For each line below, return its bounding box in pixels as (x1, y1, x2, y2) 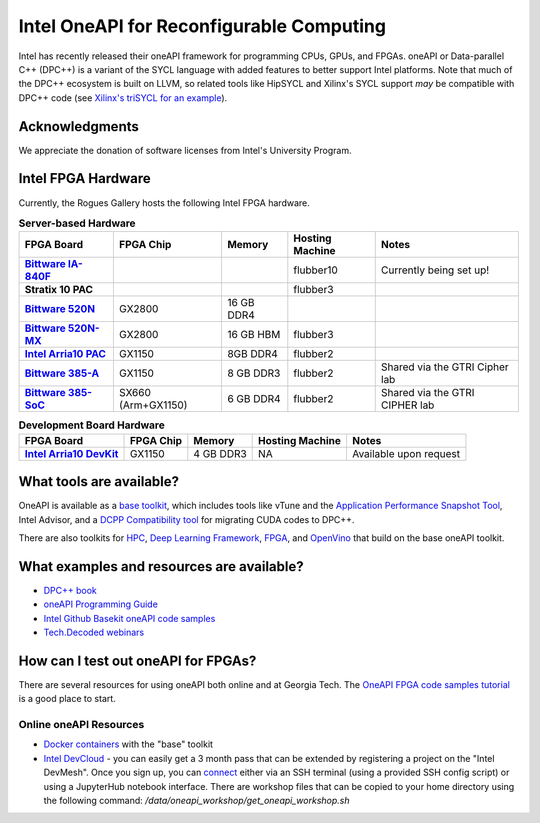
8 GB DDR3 (226, 366, 281, 380)
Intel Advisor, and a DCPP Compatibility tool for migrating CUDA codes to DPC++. (18, 513, 355, 525)
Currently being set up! (380, 263, 490, 277)
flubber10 (293, 263, 339, 277)
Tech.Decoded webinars (43, 626, 145, 639)
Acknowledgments (18, 118, 140, 135)
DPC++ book (43, 584, 97, 596)
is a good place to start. (18, 693, 117, 705)
